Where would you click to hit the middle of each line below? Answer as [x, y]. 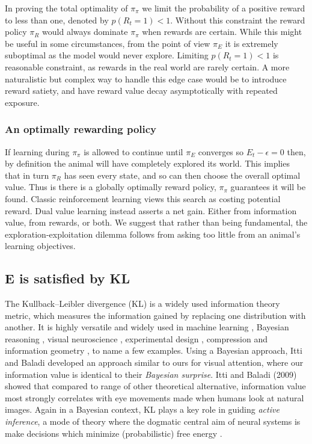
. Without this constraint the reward [238, 20]
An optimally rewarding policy [81, 129]
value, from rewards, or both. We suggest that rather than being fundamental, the [156, 222]
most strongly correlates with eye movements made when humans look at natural [154, 397]
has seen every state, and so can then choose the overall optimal [182, 175]
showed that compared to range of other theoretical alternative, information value [155, 386]
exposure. [22, 102]
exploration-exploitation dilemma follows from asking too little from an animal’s [153, 234]
